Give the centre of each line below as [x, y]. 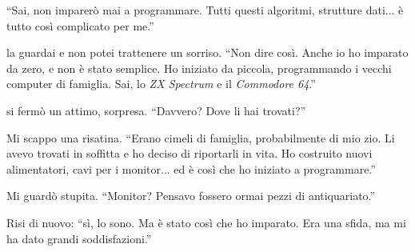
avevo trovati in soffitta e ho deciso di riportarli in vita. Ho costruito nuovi [190, 153]
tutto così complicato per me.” [80, 25]
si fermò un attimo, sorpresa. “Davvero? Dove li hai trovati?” [156, 110]
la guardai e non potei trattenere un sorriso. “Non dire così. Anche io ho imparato [207, 52]
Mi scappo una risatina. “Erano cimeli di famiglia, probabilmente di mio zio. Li [201, 137]
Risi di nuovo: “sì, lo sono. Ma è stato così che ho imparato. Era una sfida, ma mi [206, 222]
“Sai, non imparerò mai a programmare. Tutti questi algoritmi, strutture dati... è [205, 10]
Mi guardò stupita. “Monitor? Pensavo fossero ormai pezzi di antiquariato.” [191, 196]
